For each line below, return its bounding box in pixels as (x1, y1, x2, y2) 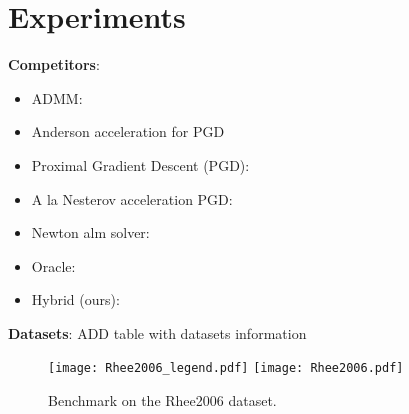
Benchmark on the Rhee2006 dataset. (48, 390, 277, 411)
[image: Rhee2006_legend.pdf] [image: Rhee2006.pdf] (48, 361, 404, 376)
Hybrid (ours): (31, 289, 120, 310)
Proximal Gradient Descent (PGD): (31, 154, 250, 175)
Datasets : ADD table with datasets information (8, 322, 307, 343)
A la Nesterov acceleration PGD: (31, 188, 233, 209)
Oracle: (31, 255, 76, 276)
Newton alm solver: (31, 222, 150, 243)
